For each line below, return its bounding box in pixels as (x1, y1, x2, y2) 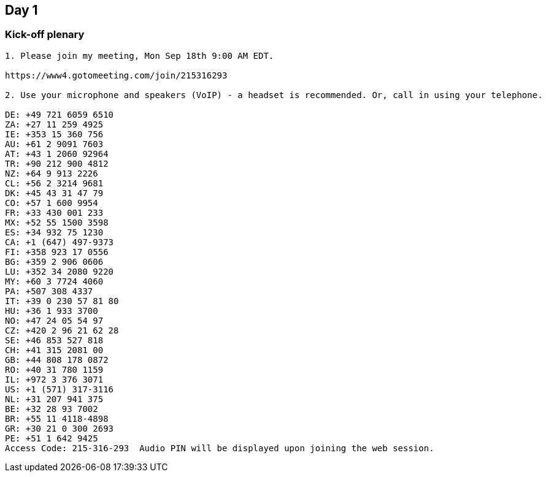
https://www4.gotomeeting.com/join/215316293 (5, 70, 228, 80)
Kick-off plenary (5, 28, 85, 41)
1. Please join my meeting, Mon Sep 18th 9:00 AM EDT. (5, 50, 274, 61)
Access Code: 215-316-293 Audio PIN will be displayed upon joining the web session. (5, 443, 434, 453)
